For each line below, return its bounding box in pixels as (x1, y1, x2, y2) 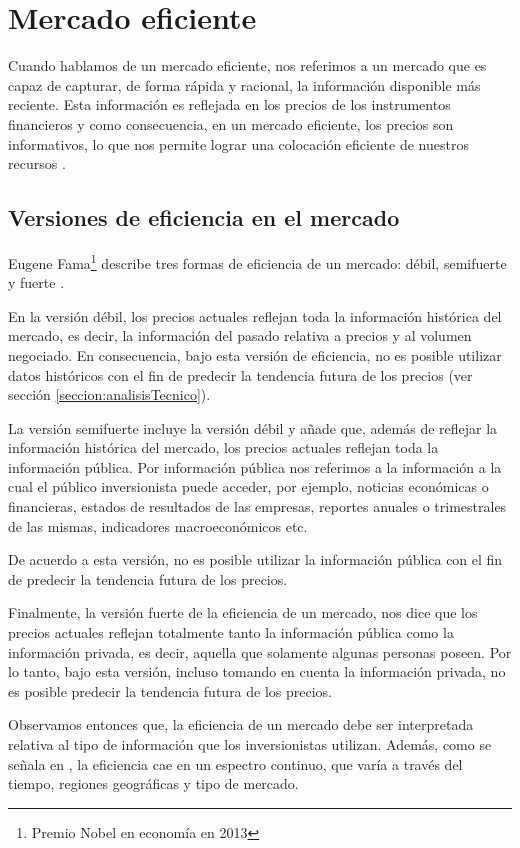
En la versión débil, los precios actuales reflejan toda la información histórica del (8, 305, 502, 326)
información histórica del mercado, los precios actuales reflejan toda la (8, 437, 439, 458)
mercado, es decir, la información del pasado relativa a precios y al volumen (8, 325, 472, 346)
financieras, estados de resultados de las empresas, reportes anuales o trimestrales (8, 496, 507, 517)
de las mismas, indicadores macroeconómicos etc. (8, 515, 308, 536)
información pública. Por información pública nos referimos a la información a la (8, 456, 502, 477)
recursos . (8, 153, 66, 174)
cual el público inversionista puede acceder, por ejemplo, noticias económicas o (8, 476, 489, 497)
